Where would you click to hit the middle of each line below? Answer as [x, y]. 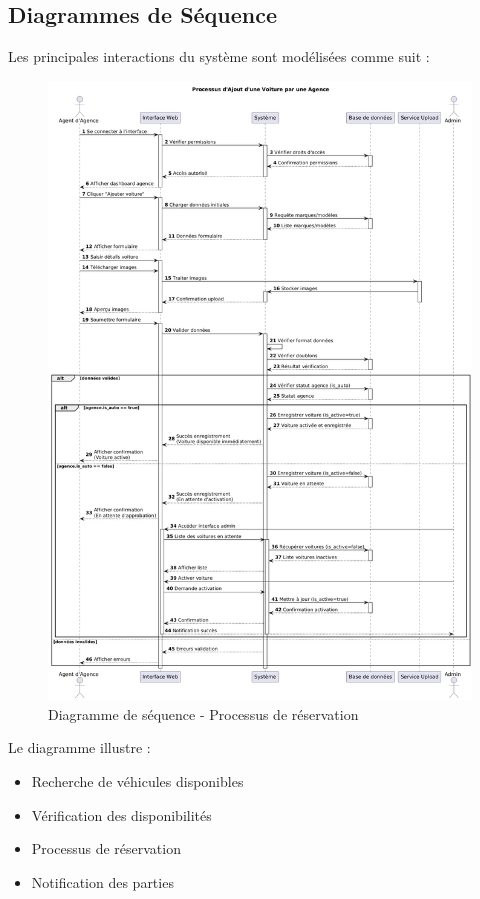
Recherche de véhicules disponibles [137, 780]
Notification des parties [102, 881]
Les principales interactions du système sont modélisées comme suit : [219, 56]
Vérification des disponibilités [121, 814]
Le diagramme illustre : [79, 747]
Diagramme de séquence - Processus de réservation [203, 713]
